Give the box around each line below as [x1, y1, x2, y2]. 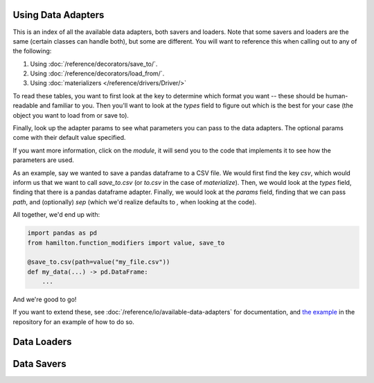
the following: [12, 47, 52, 55]
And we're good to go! [12, 295, 77, 304]
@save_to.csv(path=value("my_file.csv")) [27, 258, 170, 266]
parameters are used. [12, 156, 74, 164]
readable [12, 101, 38, 110]
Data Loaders [12, 336, 72, 348]
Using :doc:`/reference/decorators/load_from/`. [30, 69, 165, 78]
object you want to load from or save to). [12, 111, 130, 119]
